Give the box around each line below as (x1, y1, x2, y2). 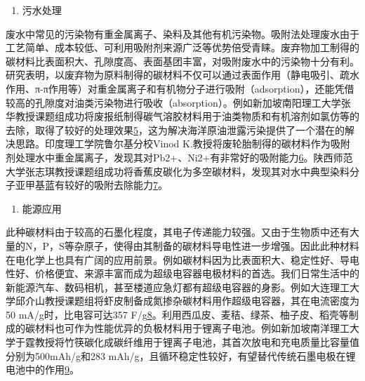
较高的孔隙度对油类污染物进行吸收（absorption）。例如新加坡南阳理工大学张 (6, 95, 351, 109)
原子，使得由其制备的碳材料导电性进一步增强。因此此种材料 (84, 238, 359, 253)
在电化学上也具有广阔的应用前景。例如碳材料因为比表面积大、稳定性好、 (6, 252, 340, 267)
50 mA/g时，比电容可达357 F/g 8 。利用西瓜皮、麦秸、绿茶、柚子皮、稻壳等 (6, 307, 349, 321)
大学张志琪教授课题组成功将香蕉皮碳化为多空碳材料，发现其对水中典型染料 (6, 163, 350, 178)
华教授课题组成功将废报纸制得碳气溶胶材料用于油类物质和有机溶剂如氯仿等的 (6, 109, 359, 123)
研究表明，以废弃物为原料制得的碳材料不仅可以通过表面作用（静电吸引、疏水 (6, 67, 359, 82)
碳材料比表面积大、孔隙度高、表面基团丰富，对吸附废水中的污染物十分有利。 (6, 53, 359, 68)
